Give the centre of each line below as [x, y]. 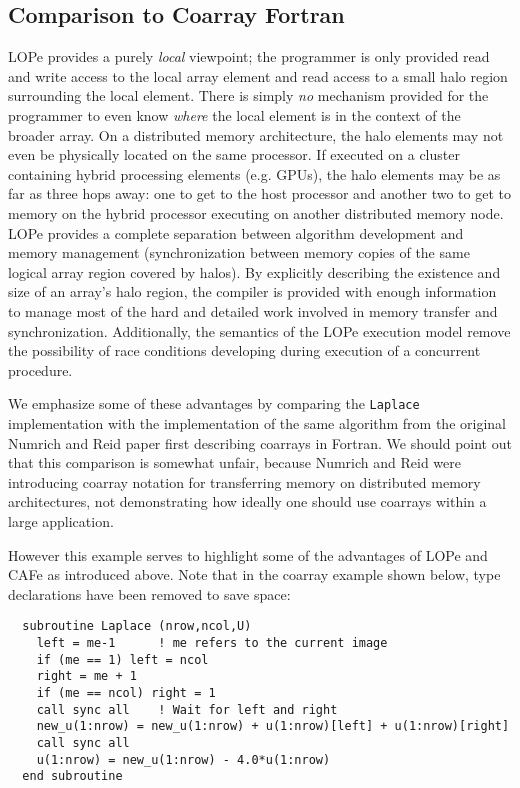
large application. [61, 520]
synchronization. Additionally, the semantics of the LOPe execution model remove [259, 330]
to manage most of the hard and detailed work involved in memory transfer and [253, 310]
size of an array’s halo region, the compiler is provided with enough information [252, 291]
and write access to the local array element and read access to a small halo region [258, 75]
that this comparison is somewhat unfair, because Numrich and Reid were [234, 462]
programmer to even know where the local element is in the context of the [234, 114]
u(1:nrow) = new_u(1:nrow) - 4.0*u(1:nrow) [183, 759]
